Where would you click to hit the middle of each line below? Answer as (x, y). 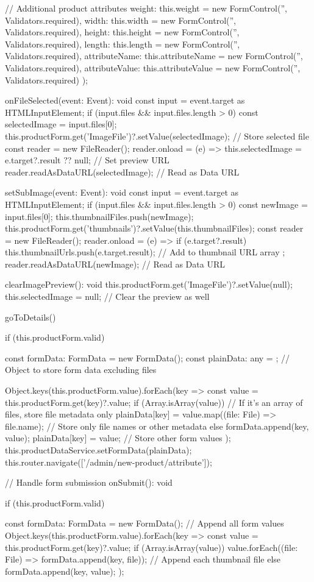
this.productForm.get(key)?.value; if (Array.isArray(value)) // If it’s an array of (154, 402)
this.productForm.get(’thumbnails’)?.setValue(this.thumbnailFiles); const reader (154, 228)
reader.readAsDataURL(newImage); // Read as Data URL (115, 264)
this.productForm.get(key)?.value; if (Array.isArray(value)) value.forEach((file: (152, 547)
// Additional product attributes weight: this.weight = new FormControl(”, (146, 8)
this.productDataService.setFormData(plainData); (98, 450)
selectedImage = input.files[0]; (61, 124)
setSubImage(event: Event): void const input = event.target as (122, 192)
